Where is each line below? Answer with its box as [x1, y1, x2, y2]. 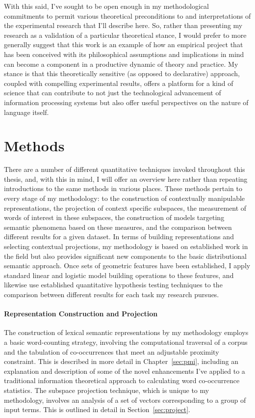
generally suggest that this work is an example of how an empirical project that [4, 39, 243, 50]
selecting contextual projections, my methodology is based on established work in [4, 241, 248, 251]
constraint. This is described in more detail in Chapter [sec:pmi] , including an [4, 356, 239, 366]
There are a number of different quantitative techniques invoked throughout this [4, 164, 245, 174]
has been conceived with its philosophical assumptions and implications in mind [4, 49, 244, 59]
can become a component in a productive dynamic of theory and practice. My [4, 58, 238, 69]
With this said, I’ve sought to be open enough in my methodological [4, 1, 209, 11]
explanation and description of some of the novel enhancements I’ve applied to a [4, 365, 245, 376]
